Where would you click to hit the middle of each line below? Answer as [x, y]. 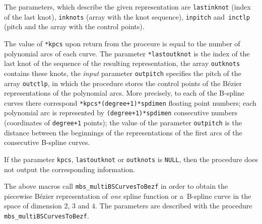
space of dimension [33, 206]
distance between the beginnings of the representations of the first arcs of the [123, 132]
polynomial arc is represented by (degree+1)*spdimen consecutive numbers [121, 113]
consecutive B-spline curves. [47, 142]
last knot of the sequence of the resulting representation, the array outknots [122, 63]
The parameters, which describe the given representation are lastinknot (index [127, 7]
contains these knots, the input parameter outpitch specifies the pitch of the [123, 73]
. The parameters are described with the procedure [174, 206]
